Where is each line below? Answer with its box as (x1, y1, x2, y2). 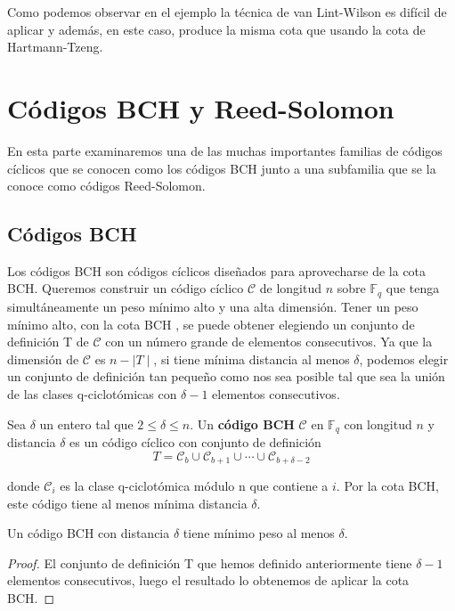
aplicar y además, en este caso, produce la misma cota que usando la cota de (7, 20, 426, 38)
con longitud (344, 414, 412, 433)
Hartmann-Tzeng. (7, 37, 103, 56)
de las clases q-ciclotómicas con (7, 384, 177, 403)
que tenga (386, 279, 440, 297)
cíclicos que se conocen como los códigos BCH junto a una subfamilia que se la (7, 159, 436, 177)
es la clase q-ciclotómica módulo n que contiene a (60, 477, 329, 494)
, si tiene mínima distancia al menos (153, 349, 350, 368)
